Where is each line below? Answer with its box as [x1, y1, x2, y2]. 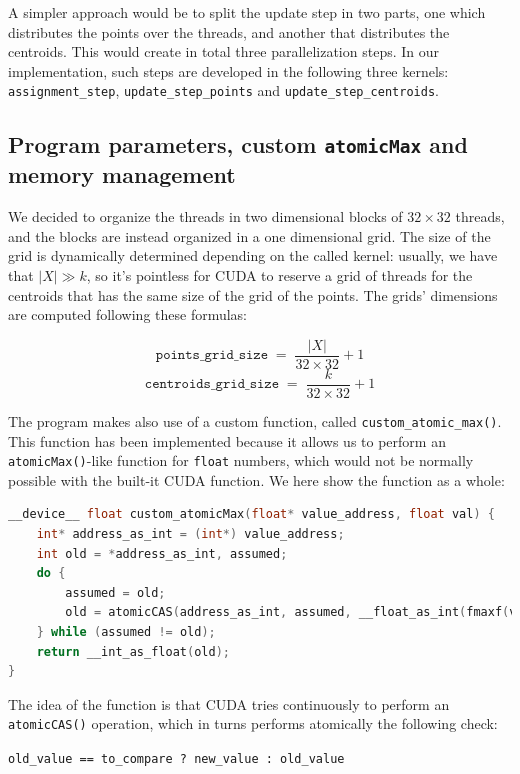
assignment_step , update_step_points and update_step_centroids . [8, 80, 439, 101]
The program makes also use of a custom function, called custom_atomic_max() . [8, 410, 502, 431]
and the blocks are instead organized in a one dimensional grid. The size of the [8, 225, 491, 246]
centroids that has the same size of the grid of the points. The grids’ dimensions [8, 284, 498, 305]
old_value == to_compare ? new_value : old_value [8, 751, 345, 766]
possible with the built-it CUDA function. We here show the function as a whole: [8, 469, 505, 490]
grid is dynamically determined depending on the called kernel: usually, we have [8, 245, 498, 266]
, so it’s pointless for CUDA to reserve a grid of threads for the [86, 264, 473, 285]
